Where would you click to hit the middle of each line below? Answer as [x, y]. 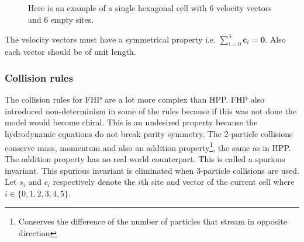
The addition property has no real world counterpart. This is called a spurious [145, 158]
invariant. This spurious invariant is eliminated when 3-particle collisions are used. [152, 170]
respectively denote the [94, 182]
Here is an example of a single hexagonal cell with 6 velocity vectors [150, 8]
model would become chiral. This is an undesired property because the [131, 122]
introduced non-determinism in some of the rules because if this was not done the [151, 111]
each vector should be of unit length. [70, 52]
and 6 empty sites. [61, 19]
